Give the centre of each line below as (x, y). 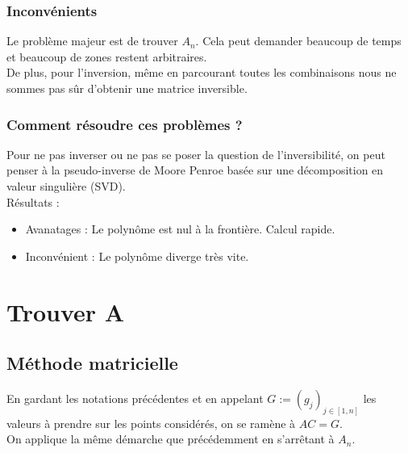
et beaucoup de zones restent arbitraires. (107, 56)
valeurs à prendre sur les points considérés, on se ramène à (151, 423)
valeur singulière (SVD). (66, 186)
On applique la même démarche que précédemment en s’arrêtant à (171, 439)
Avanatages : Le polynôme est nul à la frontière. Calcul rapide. (180, 229)
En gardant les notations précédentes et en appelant (135, 398)
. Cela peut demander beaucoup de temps (298, 41)
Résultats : (33, 201)
